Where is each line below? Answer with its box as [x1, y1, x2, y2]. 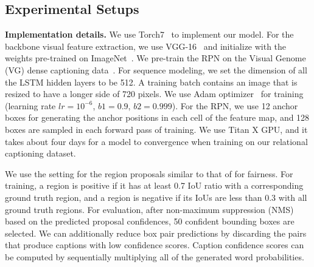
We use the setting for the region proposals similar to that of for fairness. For [5, 167, 293, 180]
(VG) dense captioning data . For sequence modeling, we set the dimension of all [5, 63, 307, 76]
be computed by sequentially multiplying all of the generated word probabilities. [5, 250, 304, 263]
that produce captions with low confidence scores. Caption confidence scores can [5, 238, 304, 251]
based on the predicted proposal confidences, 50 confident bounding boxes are [5, 215, 295, 228]
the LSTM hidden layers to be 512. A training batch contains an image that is [5, 75, 298, 88]
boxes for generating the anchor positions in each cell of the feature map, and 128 [5, 111, 310, 124]
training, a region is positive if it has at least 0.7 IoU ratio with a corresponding [5, 179, 304, 192]
